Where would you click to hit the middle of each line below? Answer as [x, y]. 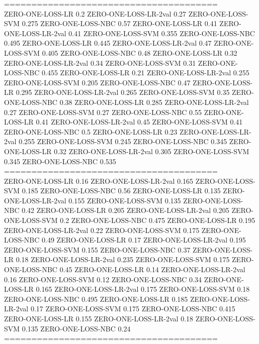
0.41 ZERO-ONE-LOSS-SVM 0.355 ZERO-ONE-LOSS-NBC [162, 33]
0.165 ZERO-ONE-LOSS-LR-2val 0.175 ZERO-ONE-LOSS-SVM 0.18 [143, 289]
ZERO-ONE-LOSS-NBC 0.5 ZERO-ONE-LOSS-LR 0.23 [91, 131]
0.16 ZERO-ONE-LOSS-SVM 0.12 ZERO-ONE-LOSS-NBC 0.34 [103, 279]
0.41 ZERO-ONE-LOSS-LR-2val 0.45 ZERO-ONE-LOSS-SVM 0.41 [139, 122]
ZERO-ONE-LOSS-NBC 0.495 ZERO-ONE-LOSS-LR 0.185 [96, 299]
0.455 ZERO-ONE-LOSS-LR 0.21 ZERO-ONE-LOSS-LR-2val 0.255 [146, 73]
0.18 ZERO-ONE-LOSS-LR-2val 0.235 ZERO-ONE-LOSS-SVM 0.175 [123, 259]
